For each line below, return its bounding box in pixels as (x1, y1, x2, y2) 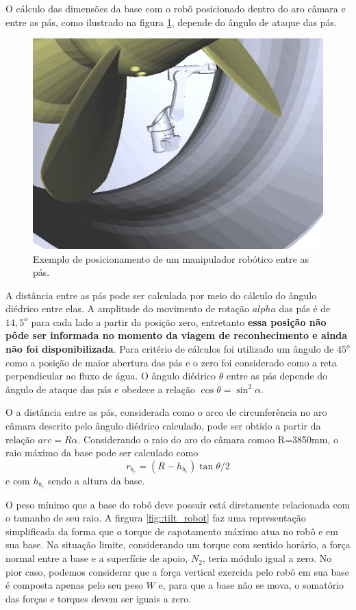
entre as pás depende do (226, 368, 328, 383)
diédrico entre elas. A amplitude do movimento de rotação (5, 301, 250, 316)
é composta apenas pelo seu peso (5, 578, 143, 592)
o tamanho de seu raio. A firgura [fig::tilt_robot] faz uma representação (5, 511, 306, 525)
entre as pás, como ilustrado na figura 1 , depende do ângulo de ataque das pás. (5, 14, 337, 29)
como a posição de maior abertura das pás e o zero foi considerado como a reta (5, 355, 337, 369)
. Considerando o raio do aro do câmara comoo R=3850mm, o (77, 432, 338, 446)
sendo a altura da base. (47, 473, 145, 487)
